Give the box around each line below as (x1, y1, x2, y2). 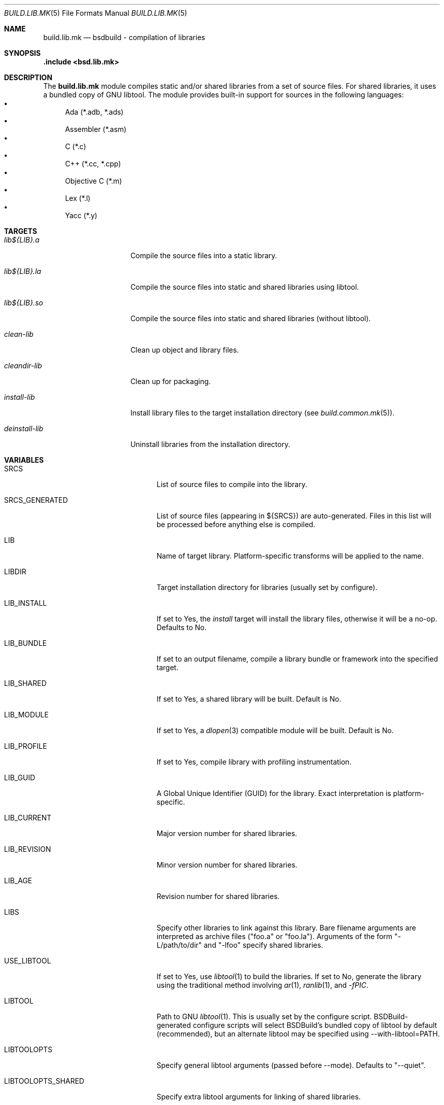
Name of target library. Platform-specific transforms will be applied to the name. (157, 551, 424, 560)
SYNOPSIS (4, 49, 41, 57)
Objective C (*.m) (65, 177, 122, 185)
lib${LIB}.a (4, 235, 40, 244)
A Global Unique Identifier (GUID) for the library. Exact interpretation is (157, 789, 391, 798)
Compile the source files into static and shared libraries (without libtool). (130, 314, 371, 323)
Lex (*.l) (65, 194, 91, 202)
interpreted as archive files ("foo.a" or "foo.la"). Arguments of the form (157, 932, 393, 941)
